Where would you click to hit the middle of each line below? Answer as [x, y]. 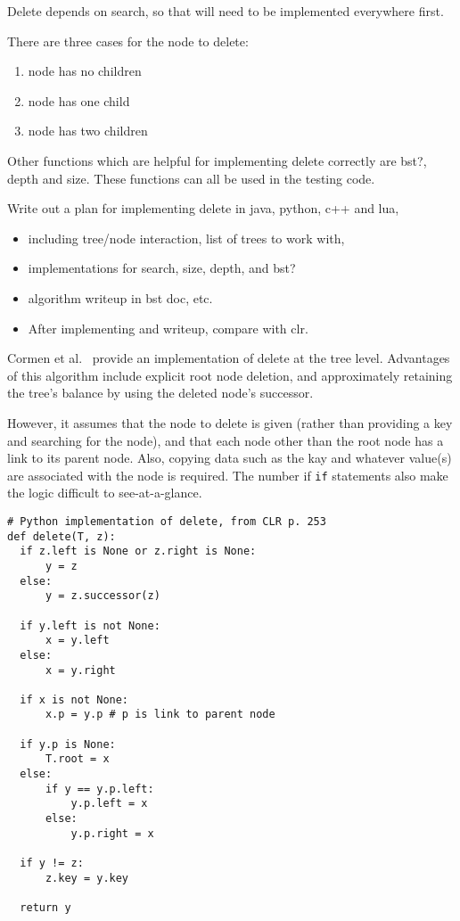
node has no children [85, 71]
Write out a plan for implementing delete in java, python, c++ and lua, [203, 208]
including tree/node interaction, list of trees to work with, [186, 238]
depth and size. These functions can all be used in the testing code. [191, 178]
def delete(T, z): [62, 536]
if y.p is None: [68, 744]
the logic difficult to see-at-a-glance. [105, 493]
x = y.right [80, 670]
